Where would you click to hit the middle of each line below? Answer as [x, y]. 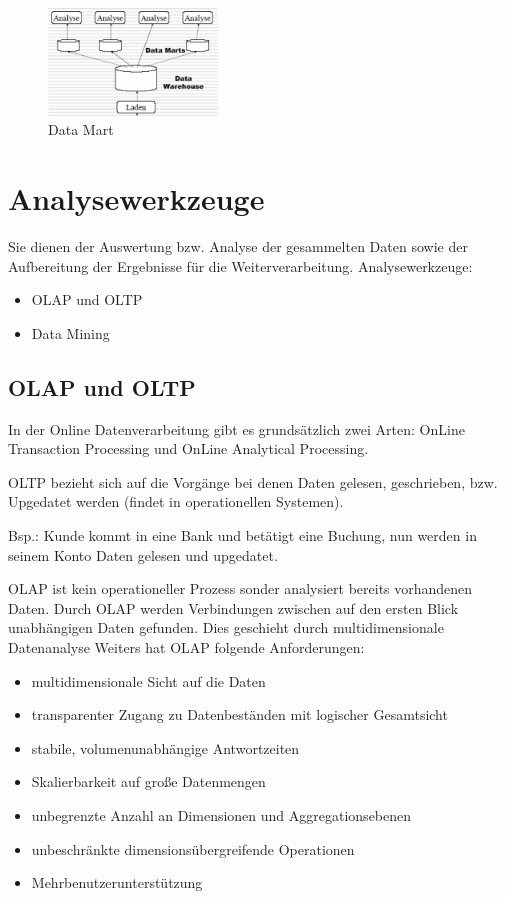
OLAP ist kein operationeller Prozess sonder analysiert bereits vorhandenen [240, 588]
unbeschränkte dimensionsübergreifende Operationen [193, 848]
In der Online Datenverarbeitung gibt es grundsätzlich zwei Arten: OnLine [236, 428]
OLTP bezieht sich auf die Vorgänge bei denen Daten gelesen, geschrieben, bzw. [253, 481]
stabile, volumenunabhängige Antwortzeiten [165, 747]
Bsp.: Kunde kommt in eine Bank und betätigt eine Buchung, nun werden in [242, 535]
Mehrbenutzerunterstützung [117, 882]
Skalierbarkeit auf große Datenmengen [148, 781]
